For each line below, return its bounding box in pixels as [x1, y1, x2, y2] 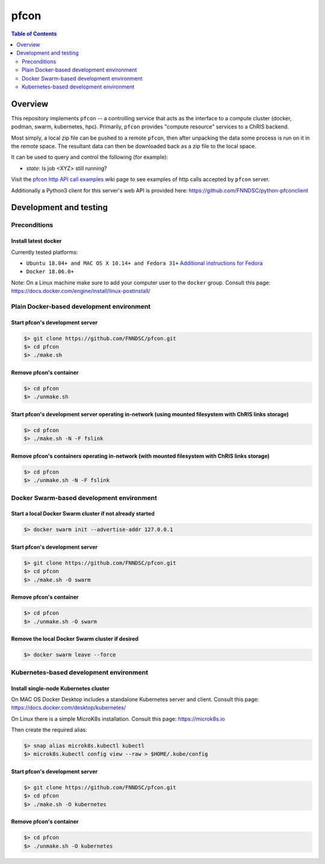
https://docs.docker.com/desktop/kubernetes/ [11, 704, 126, 711]
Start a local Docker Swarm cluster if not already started [11, 510, 155, 517]
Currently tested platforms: [11, 248, 78, 256]
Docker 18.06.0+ [26, 268, 75, 275]
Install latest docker [11, 238, 62, 245]
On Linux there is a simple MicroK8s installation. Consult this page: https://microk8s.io [11, 715, 225, 722]
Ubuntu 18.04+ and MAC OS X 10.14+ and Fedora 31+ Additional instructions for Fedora [26, 259, 263, 267]
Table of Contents [11, 30, 57, 37]
